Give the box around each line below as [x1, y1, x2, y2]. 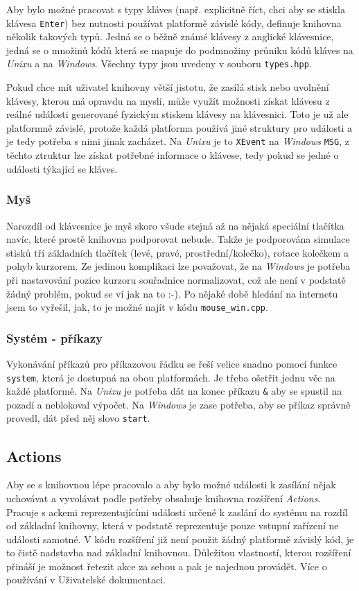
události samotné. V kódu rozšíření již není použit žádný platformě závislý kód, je [6, 531, 354, 546]
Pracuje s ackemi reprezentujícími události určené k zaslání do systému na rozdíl [6, 504, 348, 519]
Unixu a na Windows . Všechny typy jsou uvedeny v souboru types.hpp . [6, 56, 312, 71]
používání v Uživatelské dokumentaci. [6, 572, 166, 587]
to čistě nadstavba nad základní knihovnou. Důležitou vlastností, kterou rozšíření [6, 545, 351, 560]
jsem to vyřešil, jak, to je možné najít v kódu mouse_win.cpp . [6, 300, 268, 314]
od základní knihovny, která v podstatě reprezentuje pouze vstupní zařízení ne [6, 518, 339, 533]
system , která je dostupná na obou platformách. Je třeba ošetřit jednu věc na [6, 370, 335, 384]
